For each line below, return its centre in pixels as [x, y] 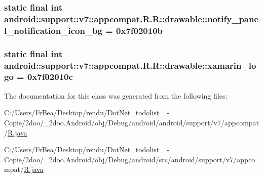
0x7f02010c [50, 77]
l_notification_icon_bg [53, 30]
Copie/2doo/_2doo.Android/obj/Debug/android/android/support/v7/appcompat [132, 122]
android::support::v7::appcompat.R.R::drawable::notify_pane [131, 18]
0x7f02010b [140, 30]
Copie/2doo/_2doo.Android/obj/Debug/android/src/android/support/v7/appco [130, 159]
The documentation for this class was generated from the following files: [116, 95]
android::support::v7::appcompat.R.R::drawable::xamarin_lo [130, 65]
